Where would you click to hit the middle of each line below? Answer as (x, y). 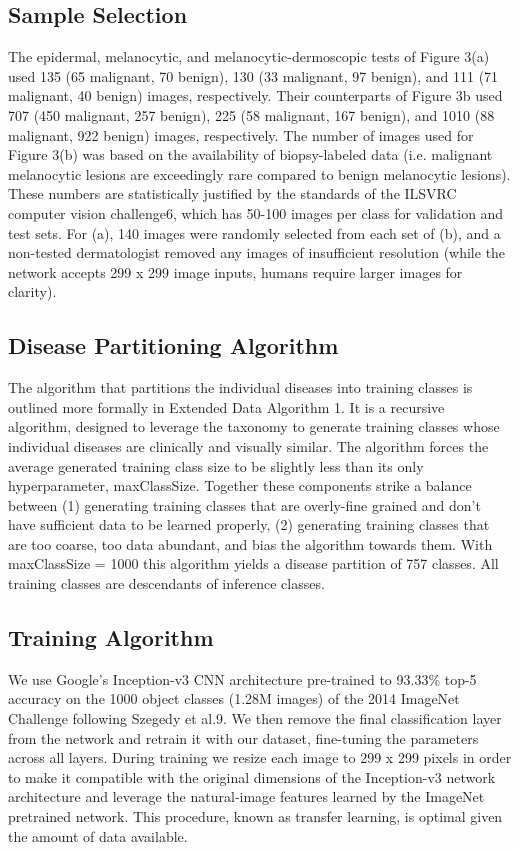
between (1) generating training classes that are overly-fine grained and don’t (244, 504)
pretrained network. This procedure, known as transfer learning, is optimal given (255, 816)
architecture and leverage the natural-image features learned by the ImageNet (246, 796)
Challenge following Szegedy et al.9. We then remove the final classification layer (255, 718)
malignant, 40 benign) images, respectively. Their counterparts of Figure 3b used (255, 95)
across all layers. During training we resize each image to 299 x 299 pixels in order (260, 757)
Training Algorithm (111, 637)
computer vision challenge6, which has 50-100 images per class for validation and (256, 212)
